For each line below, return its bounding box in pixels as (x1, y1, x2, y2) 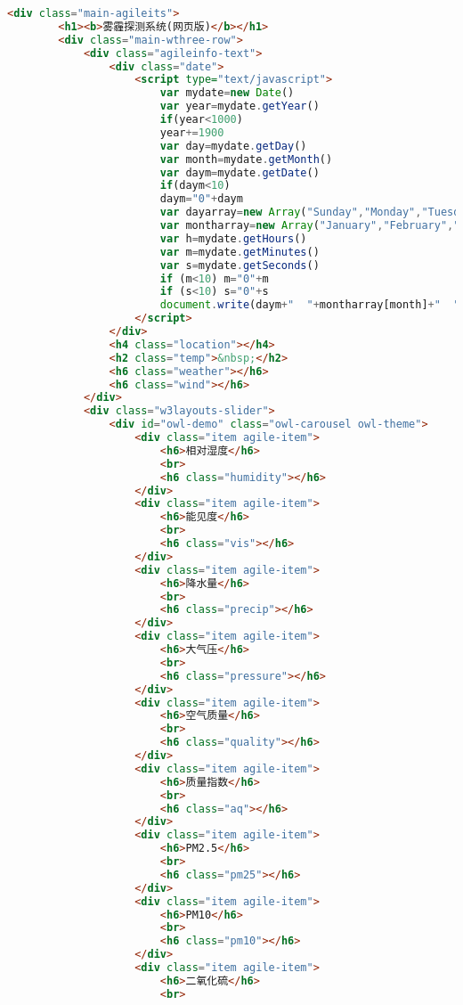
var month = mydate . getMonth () (159, 152, 333, 166)
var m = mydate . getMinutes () (159, 245, 320, 258)
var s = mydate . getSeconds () (159, 258, 320, 272)
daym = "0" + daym (159, 192, 243, 206)
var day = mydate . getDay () (159, 139, 307, 152)
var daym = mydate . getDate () (159, 166, 320, 179)
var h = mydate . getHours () (159, 232, 307, 245)
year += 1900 (159, 126, 224, 139)
